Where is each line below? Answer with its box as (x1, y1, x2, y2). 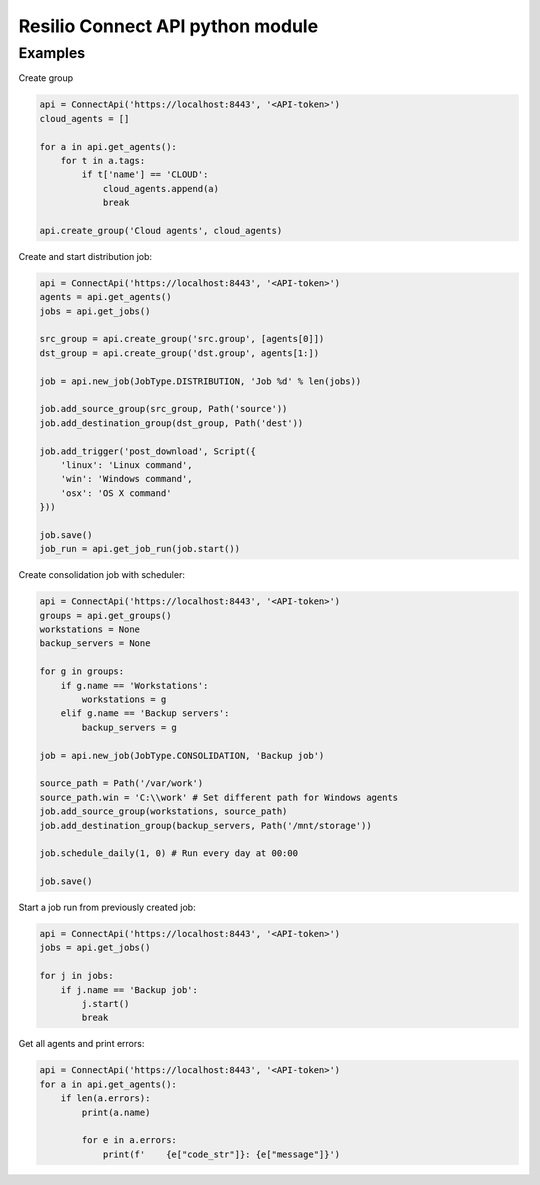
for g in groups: (39, 666, 125, 677)
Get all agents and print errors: (18, 1038, 145, 1050)
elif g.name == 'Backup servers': (60, 708, 230, 719)
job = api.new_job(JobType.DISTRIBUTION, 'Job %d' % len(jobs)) (39, 375, 362, 387)
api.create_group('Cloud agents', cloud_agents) (39, 225, 283, 236)
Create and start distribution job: (18, 250, 153, 262)
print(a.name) (81, 1106, 151, 1118)
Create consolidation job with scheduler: (18, 569, 185, 581)
